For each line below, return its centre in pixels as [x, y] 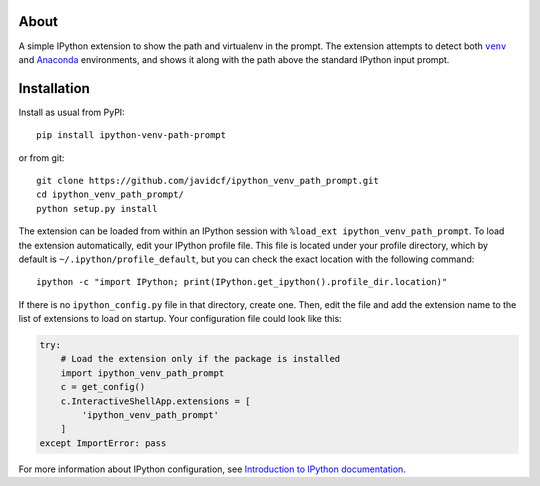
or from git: [41, 157]
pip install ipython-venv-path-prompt [131, 135]
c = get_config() [103, 387]
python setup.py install [97, 208]
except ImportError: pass [103, 443]
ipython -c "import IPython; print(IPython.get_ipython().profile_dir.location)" [242, 282]
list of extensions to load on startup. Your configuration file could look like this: [180, 319]
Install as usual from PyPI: [71, 112]
